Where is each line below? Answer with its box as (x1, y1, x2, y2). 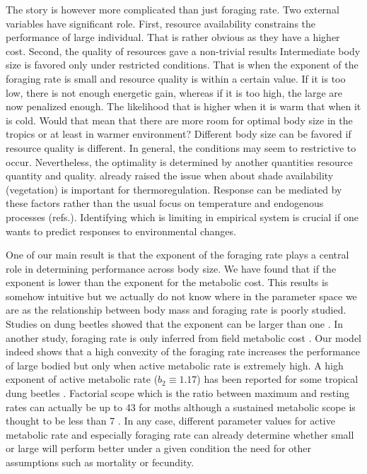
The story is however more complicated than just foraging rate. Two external (6, 2, 339, 16)
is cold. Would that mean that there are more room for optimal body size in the (6, 112, 353, 127)
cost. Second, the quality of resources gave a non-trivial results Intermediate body (6, 43, 361, 58)
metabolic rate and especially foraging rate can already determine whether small (6, 427, 354, 442)
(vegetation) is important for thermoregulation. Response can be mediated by (6, 182, 342, 196)
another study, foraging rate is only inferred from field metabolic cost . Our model (6, 330, 361, 345)
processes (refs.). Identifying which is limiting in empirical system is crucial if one (6, 209, 359, 224)
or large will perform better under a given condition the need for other (6, 441, 312, 456)
